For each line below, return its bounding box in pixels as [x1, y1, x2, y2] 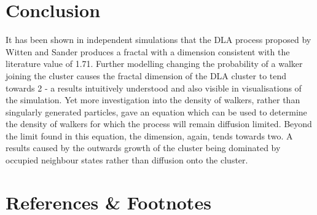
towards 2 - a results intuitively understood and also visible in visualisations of [6, 81, 302, 94]
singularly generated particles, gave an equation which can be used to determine [6, 105, 307, 118]
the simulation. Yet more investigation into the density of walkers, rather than [6, 93, 300, 106]
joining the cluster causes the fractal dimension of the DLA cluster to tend [6, 69, 287, 82]
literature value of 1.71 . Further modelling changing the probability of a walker [6, 57, 303, 70]
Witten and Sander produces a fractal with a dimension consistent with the [6, 45, 290, 58]
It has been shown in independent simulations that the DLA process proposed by [6, 33, 311, 46]
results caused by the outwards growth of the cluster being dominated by [6, 141, 281, 154]
